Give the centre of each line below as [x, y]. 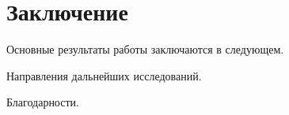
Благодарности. [43, 102]
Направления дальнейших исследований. [104, 75]
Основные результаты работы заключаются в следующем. [145, 49]
